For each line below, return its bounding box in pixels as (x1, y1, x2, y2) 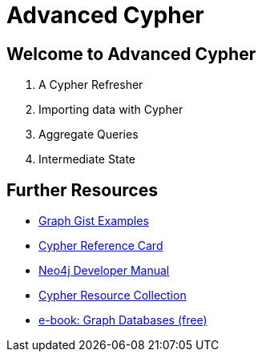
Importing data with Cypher (38, 103, 183, 117)
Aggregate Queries (38, 127, 139, 142)
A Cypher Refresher (38, 78, 143, 92)
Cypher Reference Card (38, 239, 163, 253)
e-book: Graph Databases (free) (38, 313, 208, 328)
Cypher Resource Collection (38, 288, 187, 303)
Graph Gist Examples (38, 214, 149, 228)
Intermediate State (38, 152, 136, 167)
